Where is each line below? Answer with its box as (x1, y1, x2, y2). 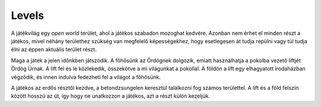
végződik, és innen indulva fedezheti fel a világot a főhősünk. (11, 73, 161, 80)
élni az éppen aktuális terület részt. (11, 46, 97, 53)
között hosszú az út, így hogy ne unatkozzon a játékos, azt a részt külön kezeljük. (11, 92, 210, 100)
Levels (11, 9, 45, 22)
